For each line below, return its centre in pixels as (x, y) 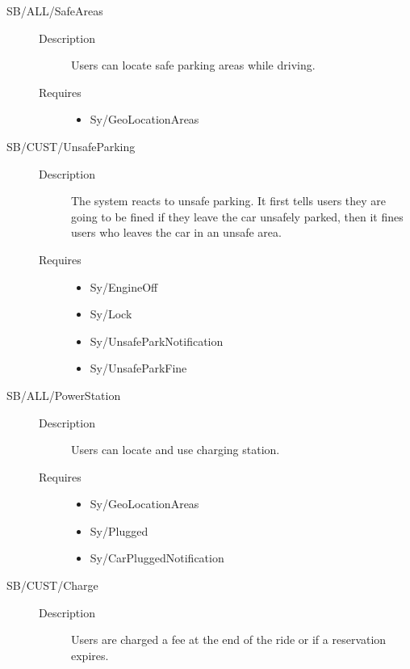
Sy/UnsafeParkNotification (157, 341)
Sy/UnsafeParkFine (138, 368)
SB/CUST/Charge (52, 585)
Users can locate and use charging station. (176, 450)
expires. (90, 655)
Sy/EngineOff (124, 286)
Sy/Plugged (119, 530)
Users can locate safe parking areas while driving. (193, 65)
